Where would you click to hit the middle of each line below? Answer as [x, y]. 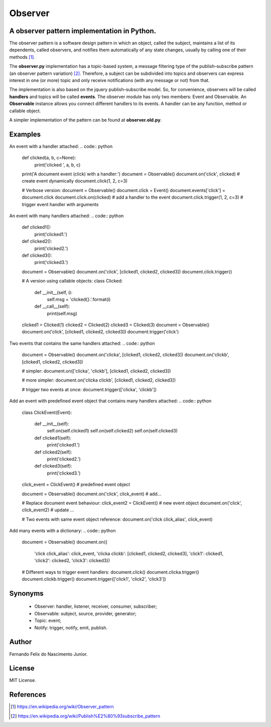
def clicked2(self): [53, 452]
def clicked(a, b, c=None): [49, 158]
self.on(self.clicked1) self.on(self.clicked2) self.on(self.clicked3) [112, 431]
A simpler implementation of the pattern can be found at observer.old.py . [86, 120]
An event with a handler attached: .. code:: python [61, 146]
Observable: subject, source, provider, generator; [85, 613]
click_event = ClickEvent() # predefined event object [76, 485]
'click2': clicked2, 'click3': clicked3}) [72, 561]
